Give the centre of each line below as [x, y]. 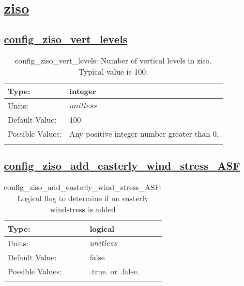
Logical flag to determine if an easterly [83, 198]
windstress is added [83, 209]
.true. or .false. [114, 271]
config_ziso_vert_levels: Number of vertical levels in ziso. [113, 60]
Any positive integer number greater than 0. [144, 133]
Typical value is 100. [113, 71]
